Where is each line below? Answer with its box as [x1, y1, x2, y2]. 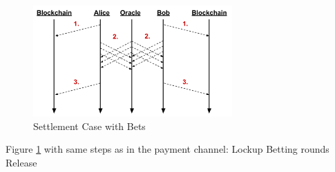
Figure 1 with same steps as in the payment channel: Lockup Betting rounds [6, 142, 329, 156]
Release [6, 155, 37, 169]
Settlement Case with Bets [33, 118, 146, 133]
